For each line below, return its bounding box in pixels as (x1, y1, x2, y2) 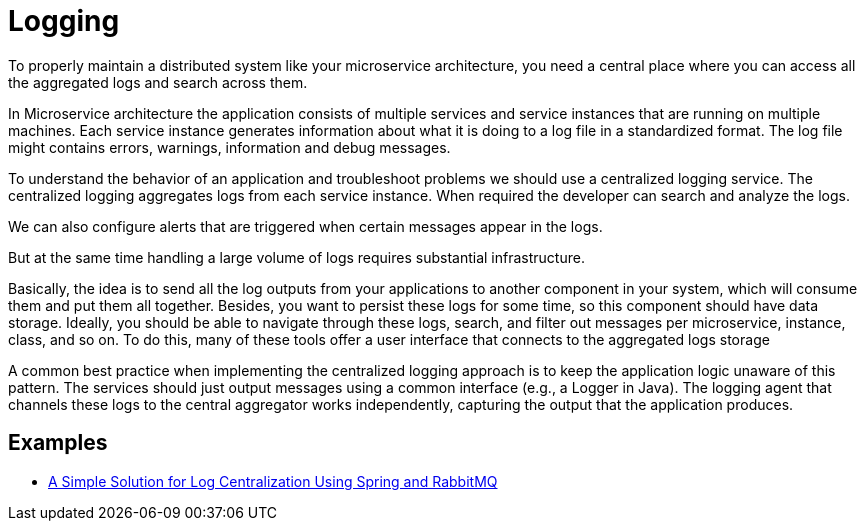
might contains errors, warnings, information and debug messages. (8, 138, 451, 156)
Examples (8, 430, 108, 456)
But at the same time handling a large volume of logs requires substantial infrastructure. (8, 248, 585, 266)
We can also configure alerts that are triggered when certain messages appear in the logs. (8, 217, 603, 235)
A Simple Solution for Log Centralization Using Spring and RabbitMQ (48, 472, 498, 490)
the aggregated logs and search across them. (8, 73, 308, 91)
